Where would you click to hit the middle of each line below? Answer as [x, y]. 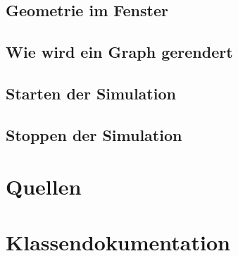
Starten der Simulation [91, 93]
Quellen [44, 187]
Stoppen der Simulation [94, 134]
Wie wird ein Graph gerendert [119, 52]
